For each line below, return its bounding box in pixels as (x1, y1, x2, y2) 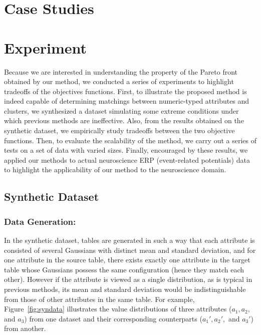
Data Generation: (4, 215, 76, 227)
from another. (4, 323, 46, 333)
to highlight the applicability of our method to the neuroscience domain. (4, 164, 226, 175)
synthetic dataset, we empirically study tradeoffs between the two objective (4, 125, 235, 136)
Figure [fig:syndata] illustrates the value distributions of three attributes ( (4, 303, 232, 314)
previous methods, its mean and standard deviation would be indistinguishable (4, 284, 246, 294)
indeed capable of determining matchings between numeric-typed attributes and (4, 96, 249, 106)
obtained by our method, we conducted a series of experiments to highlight (4, 76, 234, 87)
